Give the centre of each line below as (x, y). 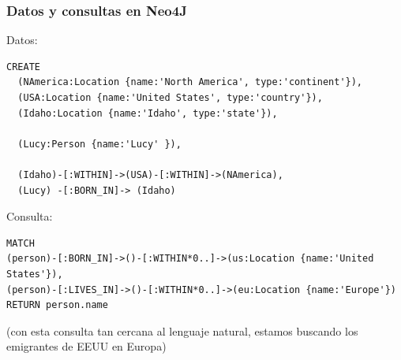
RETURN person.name (57, 305)
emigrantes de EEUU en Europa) (86, 346)
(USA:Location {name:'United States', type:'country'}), (170, 98)
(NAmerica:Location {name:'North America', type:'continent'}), (190, 82)
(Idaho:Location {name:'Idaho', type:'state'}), (148, 113)
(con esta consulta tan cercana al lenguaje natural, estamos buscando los (182, 330)
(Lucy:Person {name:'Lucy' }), (99, 144)
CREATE (23, 67)
